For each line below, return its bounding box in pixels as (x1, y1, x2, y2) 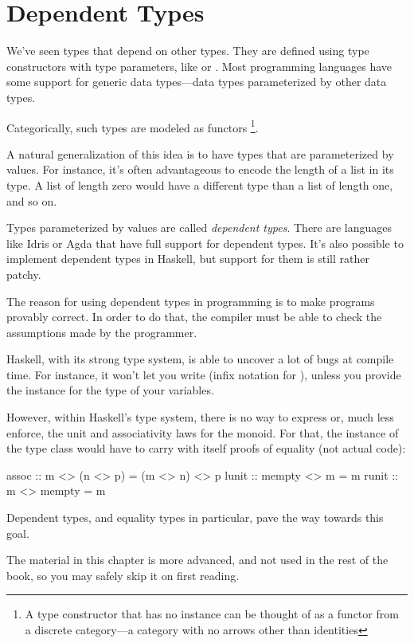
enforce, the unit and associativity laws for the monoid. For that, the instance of (6, 424, 399, 441)
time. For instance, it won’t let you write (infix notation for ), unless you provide (6, 366, 401, 382)
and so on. (6, 192, 57, 209)
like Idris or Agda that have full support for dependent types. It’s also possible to (6, 234, 404, 251)
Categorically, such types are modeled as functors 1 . (6, 116, 259, 135)
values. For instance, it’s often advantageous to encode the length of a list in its (6, 161, 394, 178)
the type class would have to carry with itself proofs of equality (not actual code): (6, 440, 406, 457)
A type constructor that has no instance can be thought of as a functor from (25, 606, 399, 622)
